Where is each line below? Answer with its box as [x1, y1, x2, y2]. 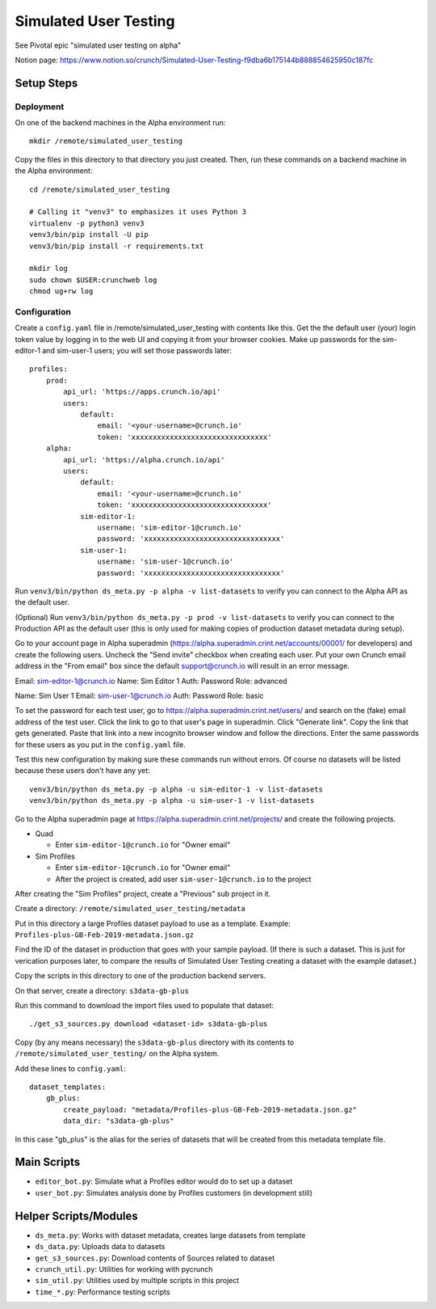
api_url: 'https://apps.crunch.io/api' [63, 387, 221, 396]
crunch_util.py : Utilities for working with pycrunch [35, 1264, 213, 1273]
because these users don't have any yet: [15, 766, 151, 775]
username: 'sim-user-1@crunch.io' [97, 557, 234, 566]
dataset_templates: [29, 1082, 107, 1092]
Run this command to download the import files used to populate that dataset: [15, 1001, 275, 1011]
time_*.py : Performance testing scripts [35, 1286, 170, 1297]
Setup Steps [15, 76, 78, 90]
